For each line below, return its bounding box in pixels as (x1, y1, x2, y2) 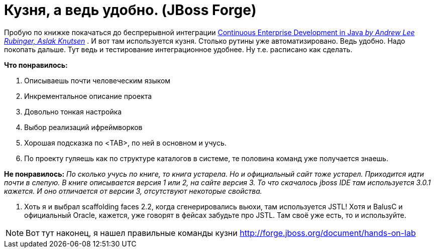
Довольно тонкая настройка (24, 107, 122, 116)
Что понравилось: (4, 60, 68, 69)
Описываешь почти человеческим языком (24, 76, 171, 85)
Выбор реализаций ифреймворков (24, 122, 143, 132)
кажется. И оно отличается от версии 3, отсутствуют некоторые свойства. (4, 186, 262, 195)
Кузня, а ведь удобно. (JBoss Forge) (4, 2, 257, 19)
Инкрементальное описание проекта (24, 91, 152, 100)
